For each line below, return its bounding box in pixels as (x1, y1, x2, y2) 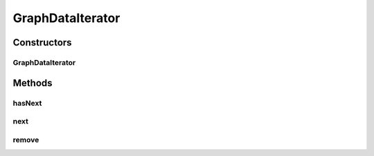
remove (12, 135, 39, 144)
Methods (12, 77, 53, 89)
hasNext (12, 98, 42, 108)
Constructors (12, 37, 72, 48)
